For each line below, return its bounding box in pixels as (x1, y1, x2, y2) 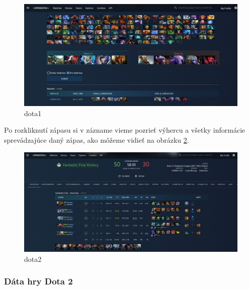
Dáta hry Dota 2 (4, 275, 73, 287)
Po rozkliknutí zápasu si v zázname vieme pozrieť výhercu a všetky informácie (4, 125, 245, 135)
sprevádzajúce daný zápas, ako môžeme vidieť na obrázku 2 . (4, 135, 189, 145)
